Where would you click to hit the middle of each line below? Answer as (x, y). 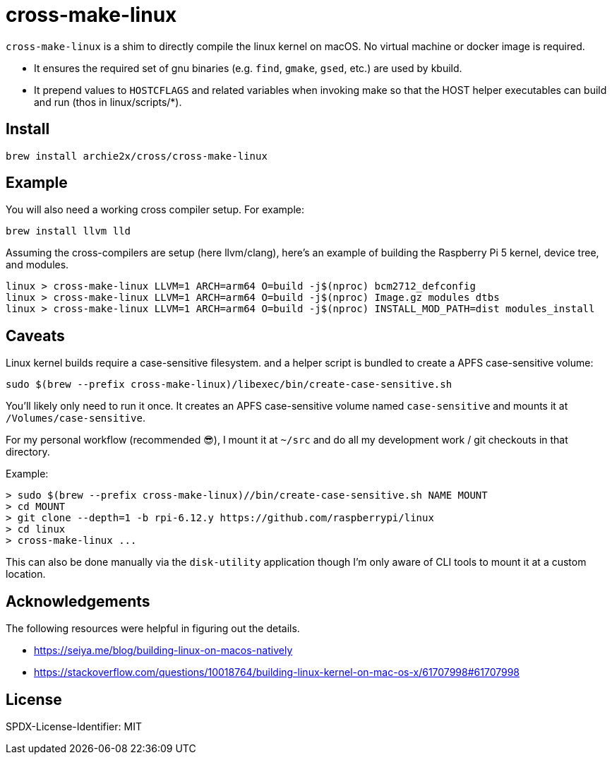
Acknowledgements (78, 601)
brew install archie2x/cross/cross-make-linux (137, 156)
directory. (28, 452)
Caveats (35, 336)
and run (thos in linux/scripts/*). (108, 102)
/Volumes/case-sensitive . (76, 418)
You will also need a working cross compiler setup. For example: (155, 210)
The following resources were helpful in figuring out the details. (153, 629)
